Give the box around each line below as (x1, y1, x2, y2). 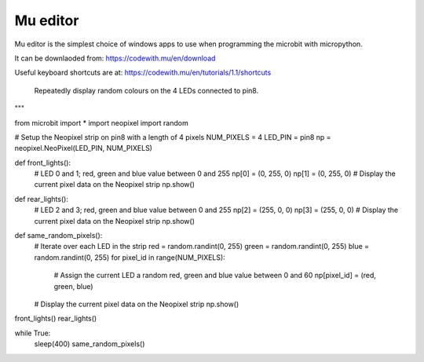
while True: (14, 328, 51, 338)
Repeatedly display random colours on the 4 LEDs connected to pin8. (34, 86, 259, 95)
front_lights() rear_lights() (14, 314, 97, 324)
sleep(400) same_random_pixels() (34, 339, 145, 349)
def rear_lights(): (14, 194, 68, 203)
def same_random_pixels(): (14, 231, 103, 240)
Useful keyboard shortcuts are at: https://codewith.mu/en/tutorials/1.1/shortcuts (14, 68, 272, 78)
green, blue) (53, 281, 93, 291)
